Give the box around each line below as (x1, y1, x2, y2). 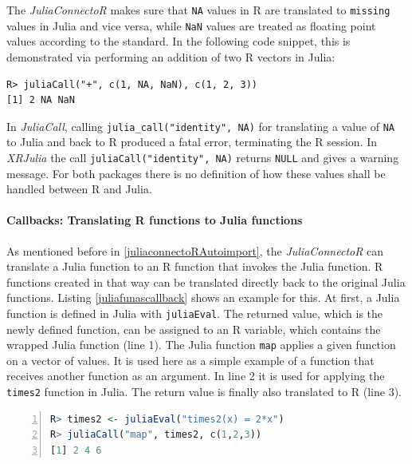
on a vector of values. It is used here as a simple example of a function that (6, 351, 375, 368)
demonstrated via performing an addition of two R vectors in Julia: (6, 48, 335, 65)
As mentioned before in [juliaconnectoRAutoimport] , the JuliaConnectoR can (6, 242, 384, 259)
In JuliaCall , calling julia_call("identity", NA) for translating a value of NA (6, 117, 394, 134)
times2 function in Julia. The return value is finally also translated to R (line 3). (6, 383, 402, 400)
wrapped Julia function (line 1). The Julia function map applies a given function (6, 336, 396, 353)
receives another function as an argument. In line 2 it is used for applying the (6, 367, 385, 384)
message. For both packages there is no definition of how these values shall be (6, 165, 386, 181)
